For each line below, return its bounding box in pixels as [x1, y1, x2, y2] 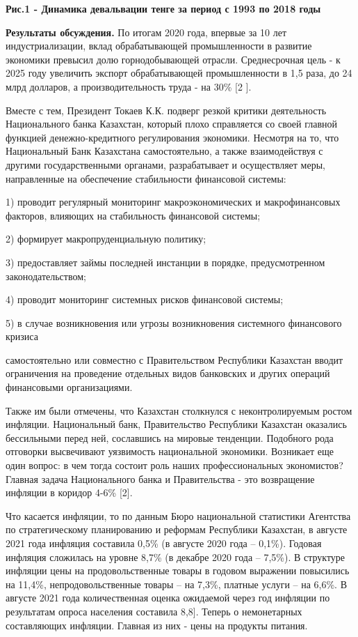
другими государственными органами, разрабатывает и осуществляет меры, [6, 157, 325, 171]
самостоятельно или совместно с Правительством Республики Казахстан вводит [6, 352, 343, 367]
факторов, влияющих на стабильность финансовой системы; [6, 208, 261, 222]
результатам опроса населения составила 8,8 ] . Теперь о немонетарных [6, 604, 302, 618]
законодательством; [6, 268, 86, 283]
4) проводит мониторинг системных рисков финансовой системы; [6, 292, 284, 307]
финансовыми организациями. [6, 380, 133, 394]
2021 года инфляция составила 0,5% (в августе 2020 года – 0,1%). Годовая [6, 536, 322, 550]
